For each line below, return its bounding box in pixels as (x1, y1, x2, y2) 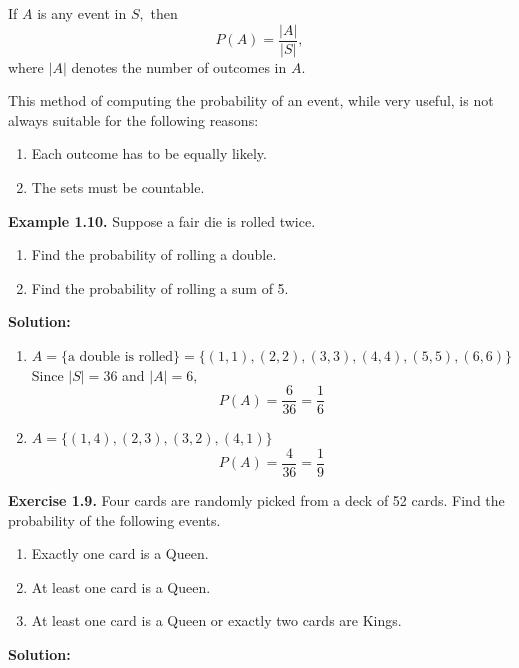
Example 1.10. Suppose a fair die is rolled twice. (8, 210, 316, 231)
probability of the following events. (8, 509, 221, 530)
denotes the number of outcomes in (71, 56, 287, 77)
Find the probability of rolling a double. (31, 244, 277, 265)
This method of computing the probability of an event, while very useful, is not (8, 90, 494, 111)
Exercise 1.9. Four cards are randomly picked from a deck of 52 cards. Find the (8, 489, 505, 510)
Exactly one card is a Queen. (31, 543, 209, 564)
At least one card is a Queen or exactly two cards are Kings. (31, 610, 402, 631)
